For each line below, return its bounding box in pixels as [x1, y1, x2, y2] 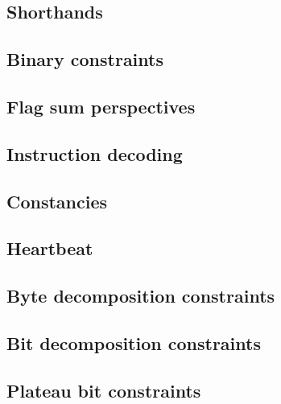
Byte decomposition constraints [6, 283, 275, 308]
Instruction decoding [6, 141, 183, 166]
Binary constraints [6, 47, 163, 72]
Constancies [6, 188, 108, 213]
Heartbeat [6, 236, 93, 261]
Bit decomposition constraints [6, 330, 261, 355]
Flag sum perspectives [6, 93, 196, 118]
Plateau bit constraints [6, 377, 201, 402]
